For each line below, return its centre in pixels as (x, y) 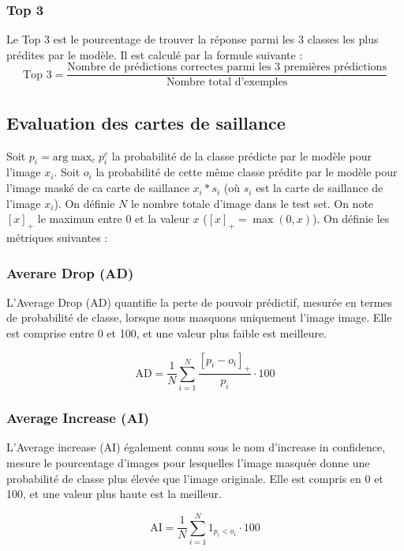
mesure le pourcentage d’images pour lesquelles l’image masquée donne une (188, 463)
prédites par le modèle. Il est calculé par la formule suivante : (155, 54)
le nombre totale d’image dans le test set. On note (252, 203)
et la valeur (162, 219)
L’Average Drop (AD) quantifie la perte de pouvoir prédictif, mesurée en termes (200, 302)
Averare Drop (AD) (70, 272)
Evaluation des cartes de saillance (146, 122)
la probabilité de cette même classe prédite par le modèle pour (247, 172)
